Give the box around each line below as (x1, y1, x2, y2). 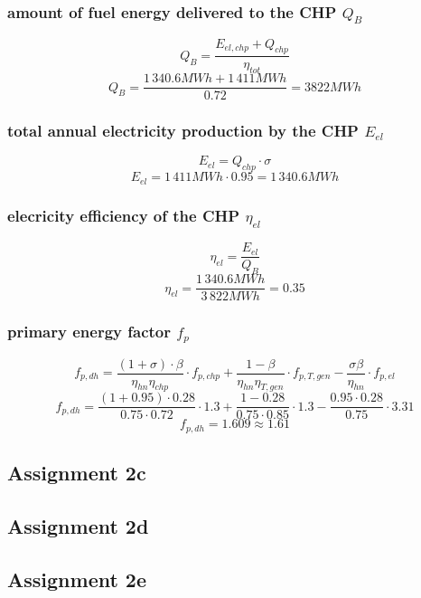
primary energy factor (7, 320, 171, 343)
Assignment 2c (7, 459, 146, 487)
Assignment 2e (7, 565, 147, 593)
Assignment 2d (7, 512, 149, 540)
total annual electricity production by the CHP (7, 119, 359, 142)
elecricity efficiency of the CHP (7, 204, 240, 226)
